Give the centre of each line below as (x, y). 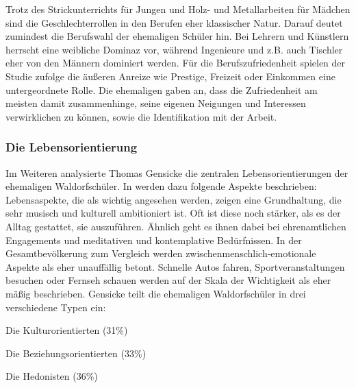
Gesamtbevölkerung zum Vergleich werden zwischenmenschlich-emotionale (161, 253)
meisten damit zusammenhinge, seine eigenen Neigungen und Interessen (156, 103)
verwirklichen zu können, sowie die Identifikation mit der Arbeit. (141, 116)
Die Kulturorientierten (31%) (67, 330)
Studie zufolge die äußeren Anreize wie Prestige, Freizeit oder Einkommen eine (170, 76)
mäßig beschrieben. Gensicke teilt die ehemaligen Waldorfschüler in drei (156, 293)
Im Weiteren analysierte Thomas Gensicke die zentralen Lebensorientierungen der (177, 172)
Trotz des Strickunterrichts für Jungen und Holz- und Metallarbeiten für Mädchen (178, 9)
